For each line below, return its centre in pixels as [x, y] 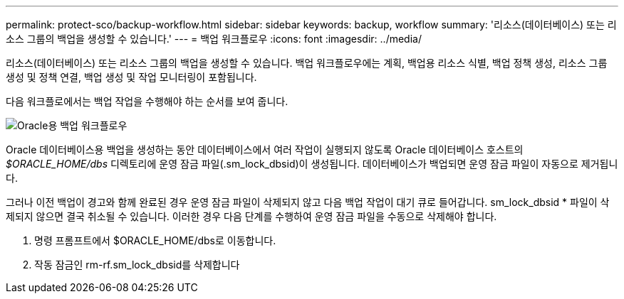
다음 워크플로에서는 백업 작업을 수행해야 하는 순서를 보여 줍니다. [147, 101]
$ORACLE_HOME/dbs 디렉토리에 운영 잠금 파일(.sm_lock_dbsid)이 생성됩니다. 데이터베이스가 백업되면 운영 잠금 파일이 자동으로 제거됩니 [312, 164]
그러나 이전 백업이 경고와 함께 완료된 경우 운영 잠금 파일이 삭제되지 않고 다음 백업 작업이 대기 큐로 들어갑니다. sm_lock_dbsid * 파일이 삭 [308, 202]
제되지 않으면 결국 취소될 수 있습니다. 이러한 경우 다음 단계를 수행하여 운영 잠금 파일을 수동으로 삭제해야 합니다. [251, 216]
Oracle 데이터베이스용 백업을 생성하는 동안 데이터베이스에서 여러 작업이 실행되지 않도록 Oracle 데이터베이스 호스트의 [265, 149]
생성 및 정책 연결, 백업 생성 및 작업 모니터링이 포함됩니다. [131, 77]
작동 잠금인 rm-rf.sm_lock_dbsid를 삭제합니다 [137, 265]
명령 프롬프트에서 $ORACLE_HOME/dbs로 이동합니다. [155, 240]
